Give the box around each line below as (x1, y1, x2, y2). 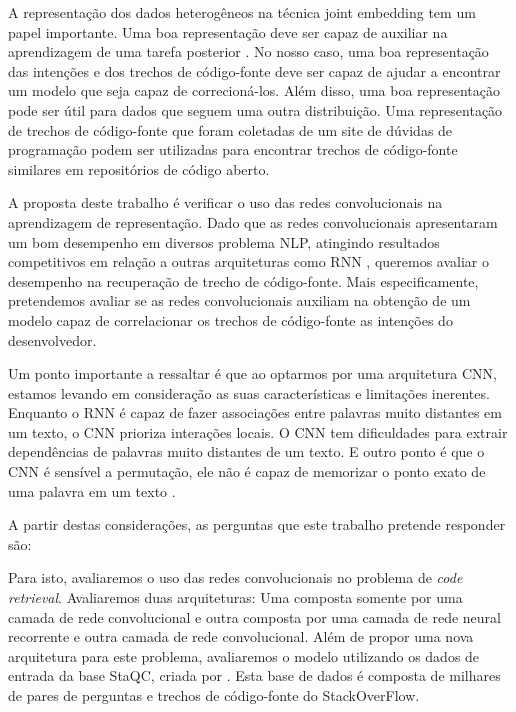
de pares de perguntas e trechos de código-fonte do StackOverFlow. (8, 685, 420, 705)
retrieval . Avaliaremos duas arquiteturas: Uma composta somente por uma (8, 587, 463, 608)
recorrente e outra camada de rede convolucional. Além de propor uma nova (8, 626, 474, 647)
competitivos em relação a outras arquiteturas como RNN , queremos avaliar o (8, 251, 489, 272)
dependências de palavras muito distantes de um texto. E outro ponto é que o (8, 441, 485, 462)
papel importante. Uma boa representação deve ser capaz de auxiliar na (8, 21, 448, 42)
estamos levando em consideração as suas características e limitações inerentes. (8, 382, 490, 403)
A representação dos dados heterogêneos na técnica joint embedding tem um (8, 2, 476, 22)
